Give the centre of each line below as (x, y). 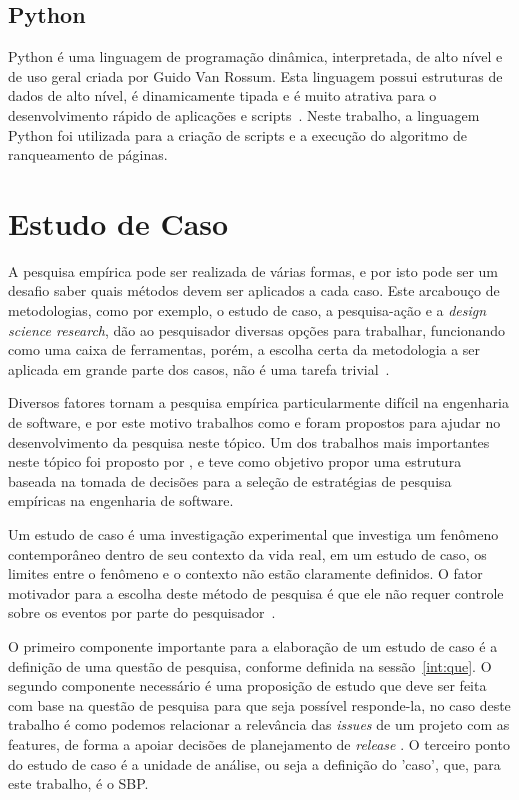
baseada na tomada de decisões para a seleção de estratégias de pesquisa (230, 480)
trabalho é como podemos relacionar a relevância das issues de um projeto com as (259, 724)
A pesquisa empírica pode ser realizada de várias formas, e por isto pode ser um (253, 270)
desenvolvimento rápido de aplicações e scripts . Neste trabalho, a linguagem (244, 114)
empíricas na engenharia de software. (121, 500)
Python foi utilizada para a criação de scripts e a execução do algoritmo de (237, 134)
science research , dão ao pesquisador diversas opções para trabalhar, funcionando (257, 329)
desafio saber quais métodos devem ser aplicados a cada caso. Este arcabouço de (254, 290)
